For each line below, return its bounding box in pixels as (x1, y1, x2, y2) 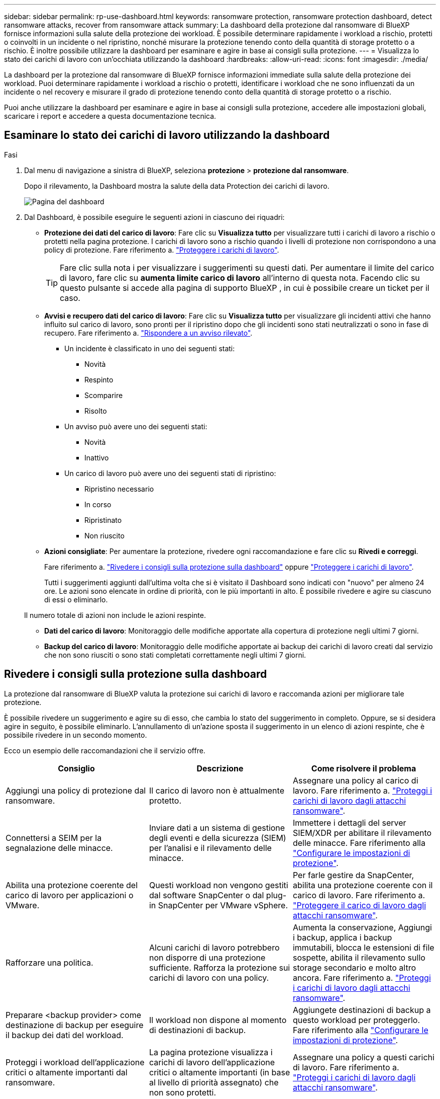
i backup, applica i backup (292, 932, 392, 943)
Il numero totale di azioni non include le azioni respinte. (24, 610, 206, 619)
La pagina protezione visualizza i (149, 1047, 273, 1057)
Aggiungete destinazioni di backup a (292, 1004, 431, 1015)
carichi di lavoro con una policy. (149, 972, 269, 983)
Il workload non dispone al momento (149, 1014, 287, 1025)
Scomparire (84, 390, 123, 400)
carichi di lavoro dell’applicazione (149, 1057, 275, 1067)
